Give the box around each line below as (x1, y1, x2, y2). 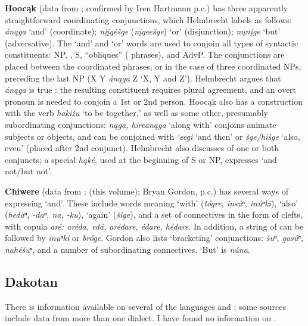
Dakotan (5, 272, 58, 290)
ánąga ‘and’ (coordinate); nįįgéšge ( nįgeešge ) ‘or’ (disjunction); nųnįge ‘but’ (5, 25, 281, 37)
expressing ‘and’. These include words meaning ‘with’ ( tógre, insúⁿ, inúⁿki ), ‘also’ (5, 196, 298, 209)
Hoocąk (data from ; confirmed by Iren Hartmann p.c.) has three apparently (5, 2, 288, 14)
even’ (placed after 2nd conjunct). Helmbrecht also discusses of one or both (5, 142, 279, 154)
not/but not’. (5, 165, 52, 177)
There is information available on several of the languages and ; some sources (5, 300, 286, 312)
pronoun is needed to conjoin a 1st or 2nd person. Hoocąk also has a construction (5, 95, 303, 107)
